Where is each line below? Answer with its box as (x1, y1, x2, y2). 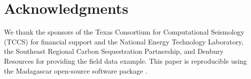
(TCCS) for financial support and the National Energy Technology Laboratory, (4, 36, 244, 46)
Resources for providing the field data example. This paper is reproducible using (4, 55, 247, 66)
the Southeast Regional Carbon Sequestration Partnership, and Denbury (4, 46, 224, 56)
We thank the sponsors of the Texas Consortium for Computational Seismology (4, 27, 245, 37)
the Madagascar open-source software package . (4, 65, 148, 76)
